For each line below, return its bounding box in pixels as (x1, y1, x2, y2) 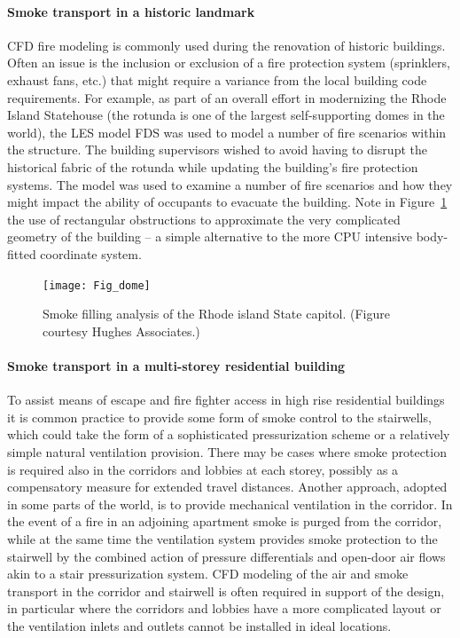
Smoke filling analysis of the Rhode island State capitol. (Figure (43, 304, 390, 323)
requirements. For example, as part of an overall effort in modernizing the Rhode (7, 88, 447, 106)
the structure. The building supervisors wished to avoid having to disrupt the (7, 140, 427, 159)
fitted (7, 244, 36, 263)
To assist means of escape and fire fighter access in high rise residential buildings (7, 390, 445, 409)
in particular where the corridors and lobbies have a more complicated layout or (7, 599, 441, 618)
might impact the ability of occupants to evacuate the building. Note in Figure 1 (7, 193, 448, 211)
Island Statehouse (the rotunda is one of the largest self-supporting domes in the (7, 106, 445, 124)
